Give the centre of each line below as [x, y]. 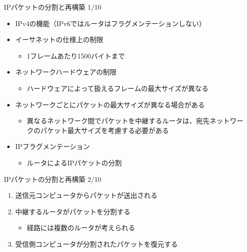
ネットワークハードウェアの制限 [66, 72]
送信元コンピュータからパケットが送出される [86, 195]
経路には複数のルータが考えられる [81, 228]
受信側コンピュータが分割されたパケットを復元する [96, 244]
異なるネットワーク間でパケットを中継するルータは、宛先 [118, 121]
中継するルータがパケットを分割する [73, 211]
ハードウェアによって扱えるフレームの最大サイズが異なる [118, 88]
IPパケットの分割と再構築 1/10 [53, 7]
